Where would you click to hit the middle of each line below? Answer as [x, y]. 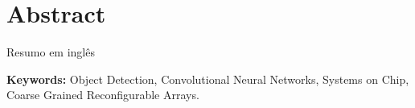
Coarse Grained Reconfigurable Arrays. [103, 95]
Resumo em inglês [51, 52]
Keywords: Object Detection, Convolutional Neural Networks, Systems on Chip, [208, 79]
